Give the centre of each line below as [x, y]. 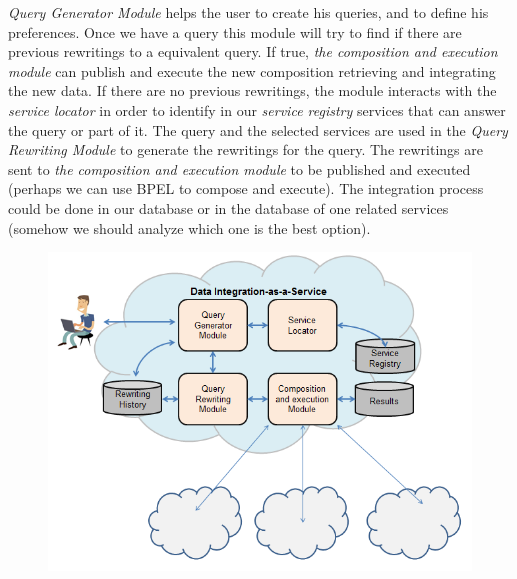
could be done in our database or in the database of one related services [228, 207]
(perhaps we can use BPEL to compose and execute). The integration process [246, 188]
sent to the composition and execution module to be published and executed [239, 168]
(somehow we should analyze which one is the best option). [189, 227]
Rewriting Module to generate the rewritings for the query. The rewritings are [245, 149]
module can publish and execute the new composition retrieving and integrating [252, 70]
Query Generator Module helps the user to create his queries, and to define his [248, 12]
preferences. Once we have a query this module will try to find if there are [235, 31]
